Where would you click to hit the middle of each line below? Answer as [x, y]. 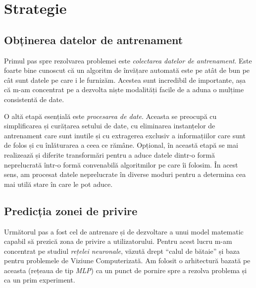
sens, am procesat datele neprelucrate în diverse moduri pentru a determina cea [125, 174]
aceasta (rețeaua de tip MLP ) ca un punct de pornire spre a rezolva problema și [126, 270]
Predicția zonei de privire [71, 210]
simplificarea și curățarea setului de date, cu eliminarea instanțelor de [110, 126]
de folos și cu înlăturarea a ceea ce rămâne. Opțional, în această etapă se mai [121, 145]
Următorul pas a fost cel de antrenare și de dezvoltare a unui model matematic [124, 231]
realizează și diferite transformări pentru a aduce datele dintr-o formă [109, 154]
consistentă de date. [34, 99]
